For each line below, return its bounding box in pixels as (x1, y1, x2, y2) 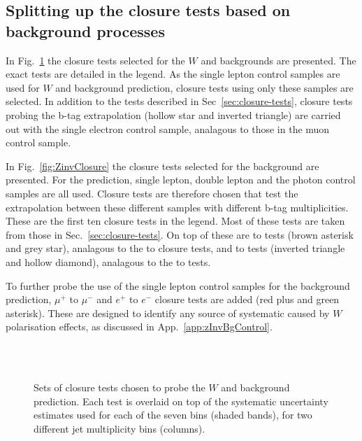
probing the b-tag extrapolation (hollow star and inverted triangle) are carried (6, 107, 341, 122)
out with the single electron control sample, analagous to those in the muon (6, 121, 330, 136)
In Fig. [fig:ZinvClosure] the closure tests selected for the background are (6, 158, 319, 173)
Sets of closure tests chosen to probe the (34, 380, 205, 395)
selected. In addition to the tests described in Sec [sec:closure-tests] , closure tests (6, 94, 353, 108)
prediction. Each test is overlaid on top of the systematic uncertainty (34, 393, 328, 408)
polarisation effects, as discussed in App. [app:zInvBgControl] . (6, 319, 273, 334)
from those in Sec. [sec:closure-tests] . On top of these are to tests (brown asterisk (6, 227, 354, 241)
